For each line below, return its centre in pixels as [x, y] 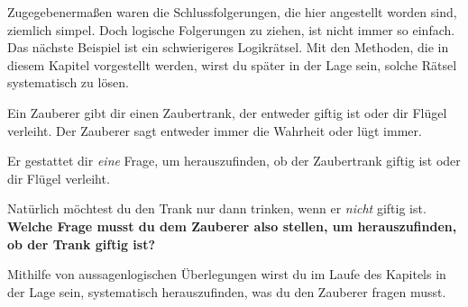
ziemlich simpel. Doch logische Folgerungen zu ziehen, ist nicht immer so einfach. [231, 29]
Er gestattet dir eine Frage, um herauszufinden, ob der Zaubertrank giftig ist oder [234, 161]
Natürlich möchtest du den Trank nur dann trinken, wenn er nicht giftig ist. [217, 208]
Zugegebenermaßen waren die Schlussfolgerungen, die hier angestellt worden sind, [232, 12]
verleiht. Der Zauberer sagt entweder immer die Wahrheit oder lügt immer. [215, 130]
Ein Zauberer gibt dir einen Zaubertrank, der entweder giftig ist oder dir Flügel [227, 112]
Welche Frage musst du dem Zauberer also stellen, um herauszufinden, [232, 226]
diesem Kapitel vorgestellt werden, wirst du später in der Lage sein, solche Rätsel [232, 64]
